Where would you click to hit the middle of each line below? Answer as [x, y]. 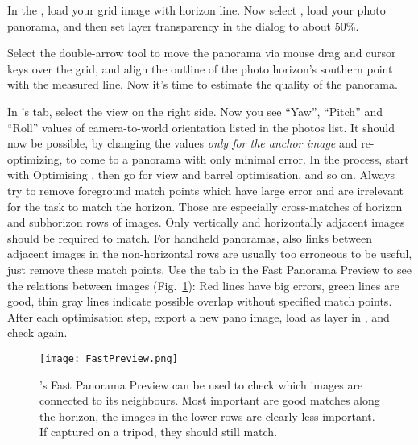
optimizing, [35, 158]
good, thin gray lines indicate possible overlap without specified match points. [200, 301]
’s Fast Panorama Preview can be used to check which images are [201, 384]
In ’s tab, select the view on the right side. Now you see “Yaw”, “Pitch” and [195, 111]
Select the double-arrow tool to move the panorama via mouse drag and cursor [202, 53]
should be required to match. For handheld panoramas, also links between [190, 237]
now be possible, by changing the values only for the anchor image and [182, 143]
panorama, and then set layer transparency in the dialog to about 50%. [183, 25]
